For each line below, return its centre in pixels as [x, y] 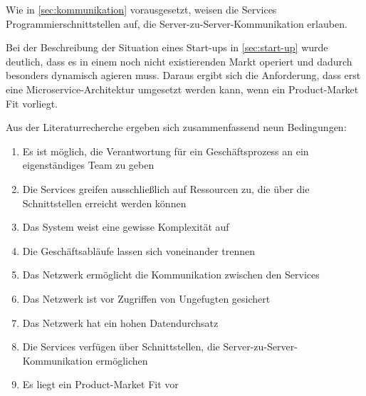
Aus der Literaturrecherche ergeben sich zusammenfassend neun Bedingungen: [176, 127]
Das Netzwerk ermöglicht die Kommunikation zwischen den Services [171, 275]
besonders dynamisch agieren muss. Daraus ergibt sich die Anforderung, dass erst [183, 75]
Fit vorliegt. [32, 103]
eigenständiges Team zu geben [88, 165]
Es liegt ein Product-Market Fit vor [100, 384]
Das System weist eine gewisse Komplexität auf [126, 227]
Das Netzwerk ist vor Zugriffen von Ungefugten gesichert [146, 298]
